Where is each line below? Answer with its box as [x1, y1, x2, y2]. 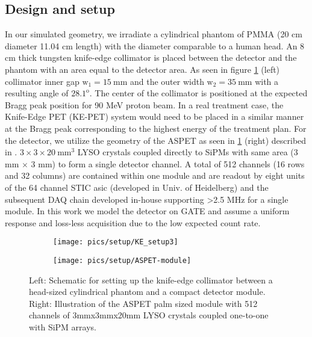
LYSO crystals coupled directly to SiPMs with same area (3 [77, 146, 298, 158]
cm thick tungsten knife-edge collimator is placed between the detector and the [5, 51, 297, 64]
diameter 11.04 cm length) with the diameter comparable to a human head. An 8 [5, 39, 305, 52]
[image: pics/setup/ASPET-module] [53, 256, 192, 265]
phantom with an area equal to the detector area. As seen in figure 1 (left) [5, 63, 280, 75]
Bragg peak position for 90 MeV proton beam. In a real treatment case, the [5, 98, 284, 111]
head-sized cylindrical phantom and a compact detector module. [29, 285, 266, 298]
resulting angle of [5, 87, 69, 99]
